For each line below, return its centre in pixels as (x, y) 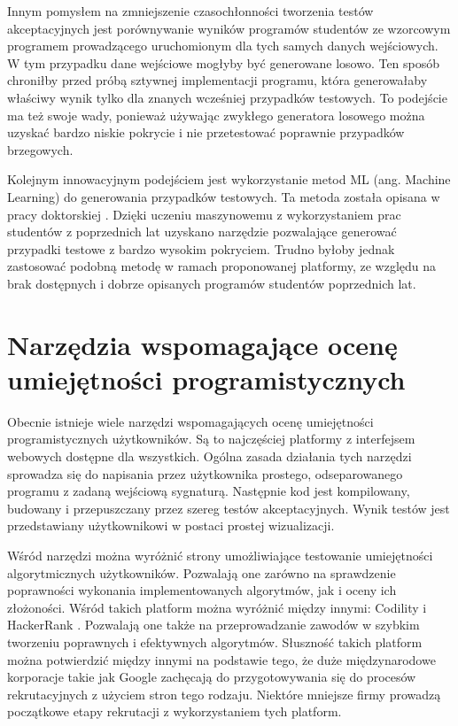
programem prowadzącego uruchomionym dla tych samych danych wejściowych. (223, 46)
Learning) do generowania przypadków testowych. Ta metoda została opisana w (224, 196)
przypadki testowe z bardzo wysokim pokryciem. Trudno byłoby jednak (201, 248)
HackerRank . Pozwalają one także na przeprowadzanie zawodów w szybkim (213, 625)
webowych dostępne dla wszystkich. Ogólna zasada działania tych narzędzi (210, 456)
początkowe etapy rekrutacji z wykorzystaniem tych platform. (175, 711)
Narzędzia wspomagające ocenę (202, 344)
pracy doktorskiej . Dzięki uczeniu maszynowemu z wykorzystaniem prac (204, 214)
